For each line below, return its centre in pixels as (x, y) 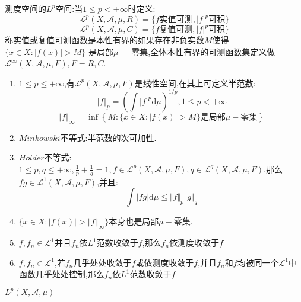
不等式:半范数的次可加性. (108, 137)
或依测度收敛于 (165, 262)
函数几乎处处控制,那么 (61, 274)
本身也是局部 (134, 221)
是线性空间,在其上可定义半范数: (195, 83)
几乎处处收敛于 (102, 262)
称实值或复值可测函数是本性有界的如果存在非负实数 (104, 40)
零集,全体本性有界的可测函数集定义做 (203, 51)
